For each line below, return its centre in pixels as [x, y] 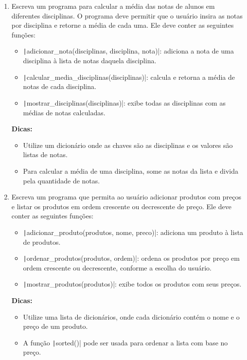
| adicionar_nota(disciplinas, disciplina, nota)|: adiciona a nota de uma [128, 51]
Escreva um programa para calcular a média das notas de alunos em [113, 6]
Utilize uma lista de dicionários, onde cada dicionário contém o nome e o [131, 316]
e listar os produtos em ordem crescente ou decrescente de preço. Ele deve [122, 206]
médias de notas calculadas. [64, 112]
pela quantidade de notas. [62, 180]
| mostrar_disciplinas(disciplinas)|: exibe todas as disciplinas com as [124, 102]
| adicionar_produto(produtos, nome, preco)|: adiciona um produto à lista [133, 232]
